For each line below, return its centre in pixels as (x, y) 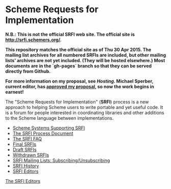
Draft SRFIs (25, 149)
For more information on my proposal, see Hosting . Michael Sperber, (79, 81)
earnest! (15, 92)
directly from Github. (28, 71)
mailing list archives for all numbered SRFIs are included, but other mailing (86, 55)
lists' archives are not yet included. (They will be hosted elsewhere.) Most (85, 60)
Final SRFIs (25, 144)
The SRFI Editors (23, 181)
